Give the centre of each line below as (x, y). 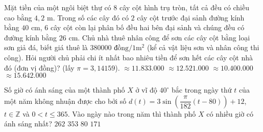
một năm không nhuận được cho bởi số (65, 101)
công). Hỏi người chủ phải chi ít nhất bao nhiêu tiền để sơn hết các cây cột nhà (128, 57)
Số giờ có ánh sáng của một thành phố (65, 90)
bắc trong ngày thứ (202, 90)
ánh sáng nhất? (28, 124)
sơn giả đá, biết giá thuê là (46, 47)
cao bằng (18, 17)
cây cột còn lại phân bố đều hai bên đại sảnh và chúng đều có (148, 27)
